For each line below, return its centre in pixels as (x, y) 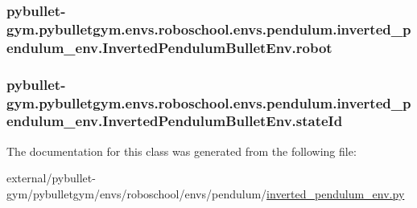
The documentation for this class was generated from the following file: (182, 151)
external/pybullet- (51, 178)
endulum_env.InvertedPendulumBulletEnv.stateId (175, 121)
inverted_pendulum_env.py (336, 193)
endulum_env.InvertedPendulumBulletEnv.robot (169, 47)
